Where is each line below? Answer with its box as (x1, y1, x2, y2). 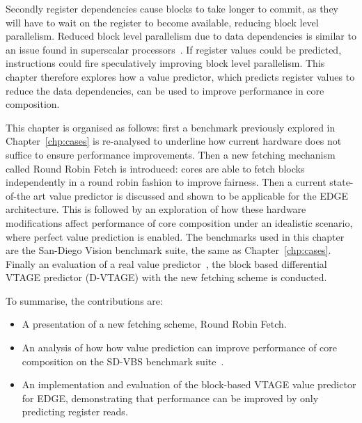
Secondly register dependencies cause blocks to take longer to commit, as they (6, 1, 339, 15)
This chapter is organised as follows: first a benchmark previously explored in (6, 120, 336, 134)
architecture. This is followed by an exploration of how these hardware (6, 202, 306, 216)
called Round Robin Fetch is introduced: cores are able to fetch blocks (6, 161, 305, 175)
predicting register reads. (22, 404, 128, 419)
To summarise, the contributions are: (6, 293, 163, 308)
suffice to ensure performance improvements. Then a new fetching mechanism (6, 147, 336, 161)
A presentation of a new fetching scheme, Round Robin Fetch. (22, 317, 287, 331)
